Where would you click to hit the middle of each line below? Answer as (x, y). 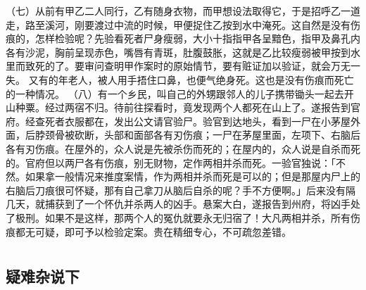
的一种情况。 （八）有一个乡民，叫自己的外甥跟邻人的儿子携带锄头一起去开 (180, 93)
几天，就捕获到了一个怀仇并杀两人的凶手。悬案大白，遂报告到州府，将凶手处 (183, 204)
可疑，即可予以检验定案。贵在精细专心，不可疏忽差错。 (163, 231)
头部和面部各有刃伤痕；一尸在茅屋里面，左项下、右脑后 (232, 135)
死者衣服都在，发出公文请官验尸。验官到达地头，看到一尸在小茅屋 (197, 121)
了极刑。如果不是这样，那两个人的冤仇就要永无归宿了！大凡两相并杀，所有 (178, 217)
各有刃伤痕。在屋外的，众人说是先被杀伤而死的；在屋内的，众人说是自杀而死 (183, 148)
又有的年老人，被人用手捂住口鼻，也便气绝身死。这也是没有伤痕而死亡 (191, 79)
